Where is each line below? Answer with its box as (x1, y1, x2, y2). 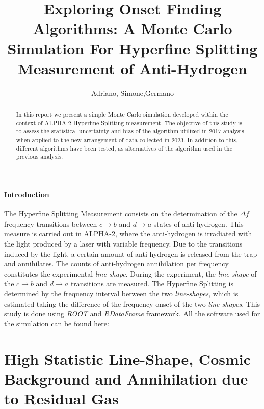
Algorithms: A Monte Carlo (33, 18, 232, 39)
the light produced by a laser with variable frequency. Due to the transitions (4, 238, 243, 249)
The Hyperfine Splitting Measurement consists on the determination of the (4, 208, 237, 219)
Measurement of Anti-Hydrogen (18, 58, 247, 78)
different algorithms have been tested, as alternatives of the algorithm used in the (16, 144, 233, 152)
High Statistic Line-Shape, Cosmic (4, 348, 251, 369)
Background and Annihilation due (4, 368, 248, 389)
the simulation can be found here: (4, 318, 109, 329)
